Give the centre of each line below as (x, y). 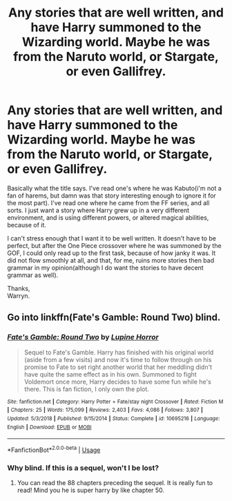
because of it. (27, 225)
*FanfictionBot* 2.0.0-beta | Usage (54, 449)
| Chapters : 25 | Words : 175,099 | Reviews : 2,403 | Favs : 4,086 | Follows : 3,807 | (105, 410)
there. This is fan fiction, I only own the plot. (87, 389)
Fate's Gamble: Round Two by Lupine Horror (83, 337)
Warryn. (19, 296)
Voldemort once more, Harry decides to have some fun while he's (118, 381)
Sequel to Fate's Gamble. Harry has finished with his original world (119, 352)
